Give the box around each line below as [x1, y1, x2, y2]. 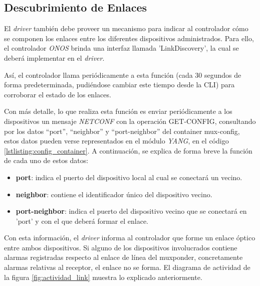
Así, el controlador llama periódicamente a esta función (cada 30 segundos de [4, 69, 241, 80]
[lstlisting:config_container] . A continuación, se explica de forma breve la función [4, 145, 252, 156]
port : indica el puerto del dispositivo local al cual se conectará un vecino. [16, 172, 242, 182]
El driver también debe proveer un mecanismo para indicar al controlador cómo [4, 23, 248, 34]
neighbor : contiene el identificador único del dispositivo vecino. [16, 189, 212, 199]
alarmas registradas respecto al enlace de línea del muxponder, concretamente [4, 252, 243, 262]
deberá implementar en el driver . [4, 52, 105, 63]
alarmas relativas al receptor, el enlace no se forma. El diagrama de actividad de [4, 262, 250, 272]
